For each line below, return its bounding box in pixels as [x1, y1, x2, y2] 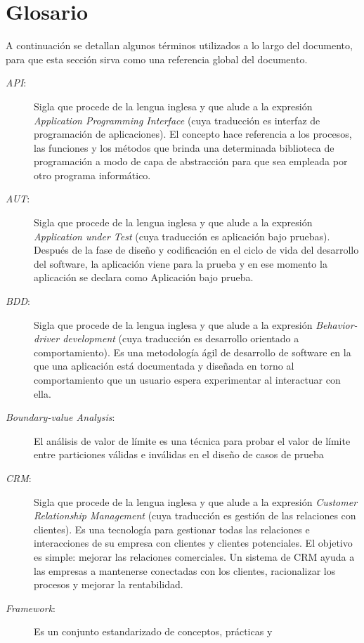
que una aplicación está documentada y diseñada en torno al [34, 358, 294, 373]
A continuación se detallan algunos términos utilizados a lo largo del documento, [6, 38, 353, 53]
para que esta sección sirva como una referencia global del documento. [6, 51, 308, 66]
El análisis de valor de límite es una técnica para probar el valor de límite [34, 433, 351, 448]
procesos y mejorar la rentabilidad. [34, 577, 183, 592]
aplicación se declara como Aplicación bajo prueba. [34, 270, 254, 285]
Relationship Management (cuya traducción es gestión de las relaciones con [34, 508, 356, 523]
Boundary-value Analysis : [6, 410, 115, 424]
